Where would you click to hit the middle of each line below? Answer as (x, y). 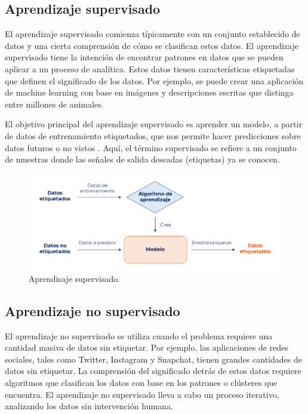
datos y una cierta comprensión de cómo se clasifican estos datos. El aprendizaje (152, 45)
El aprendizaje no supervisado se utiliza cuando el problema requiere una (139, 335)
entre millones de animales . (54, 104)
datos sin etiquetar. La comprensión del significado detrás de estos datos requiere (153, 371)
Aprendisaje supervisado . (75, 278)
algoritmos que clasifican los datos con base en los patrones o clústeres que (141, 383)
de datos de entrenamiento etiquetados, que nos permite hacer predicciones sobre (153, 135)
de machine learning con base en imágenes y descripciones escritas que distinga (149, 92)
